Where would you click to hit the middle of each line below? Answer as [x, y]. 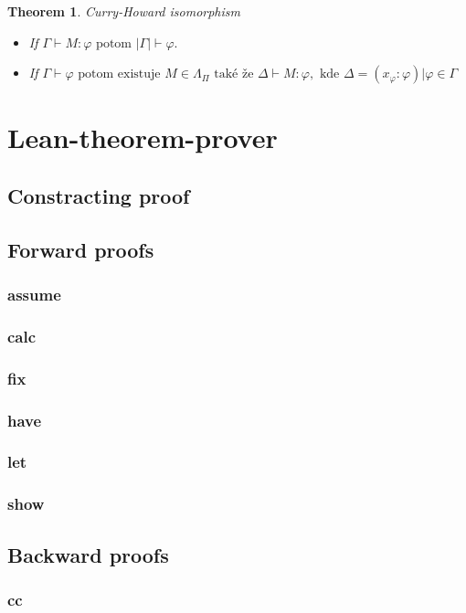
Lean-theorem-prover [143, 137]
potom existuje [119, 74]
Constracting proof [99, 195]
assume [34, 295]
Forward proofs [81, 249]
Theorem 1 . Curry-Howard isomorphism [124, 11]
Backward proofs [88, 554]
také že [234, 74]
